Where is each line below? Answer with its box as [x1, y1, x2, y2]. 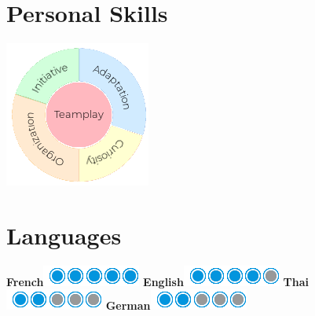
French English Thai [6, 273, 310, 289]
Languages [6, 219, 122, 251]
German [105, 297, 151, 314]
